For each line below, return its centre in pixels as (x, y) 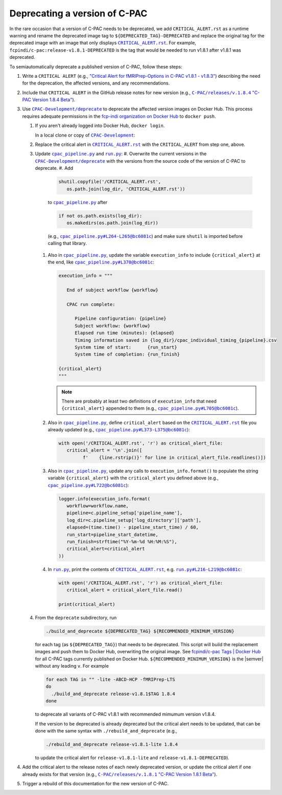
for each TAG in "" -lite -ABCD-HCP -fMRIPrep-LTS (111, 679)
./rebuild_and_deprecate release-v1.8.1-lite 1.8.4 (112, 744)
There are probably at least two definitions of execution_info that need (139, 401)
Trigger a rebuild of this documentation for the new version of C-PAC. (95, 784)
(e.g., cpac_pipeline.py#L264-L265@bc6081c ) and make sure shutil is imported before (145, 236)
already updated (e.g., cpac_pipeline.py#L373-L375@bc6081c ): (119, 430)
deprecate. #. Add (54, 168)
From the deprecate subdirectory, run (76, 617)
